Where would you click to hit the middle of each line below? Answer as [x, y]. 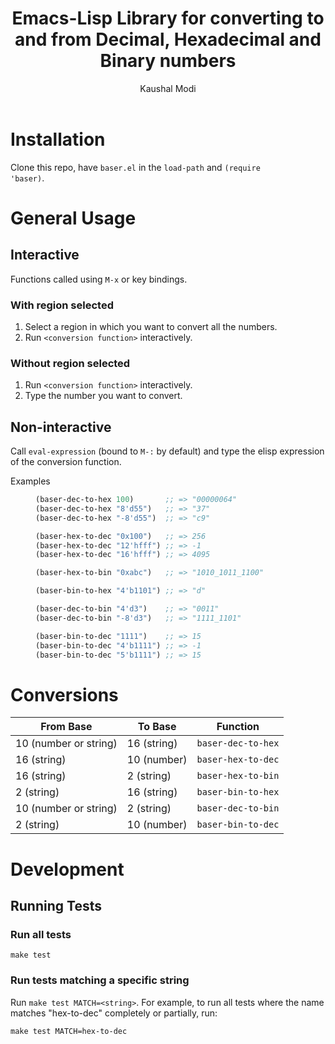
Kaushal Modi [168, 88]
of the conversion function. [66, 462]
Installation [58, 139]
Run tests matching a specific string [100, 980]
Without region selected [70, 363]
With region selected [62, 305]
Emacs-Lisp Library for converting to [168, 18]
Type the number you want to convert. [103, 396]
